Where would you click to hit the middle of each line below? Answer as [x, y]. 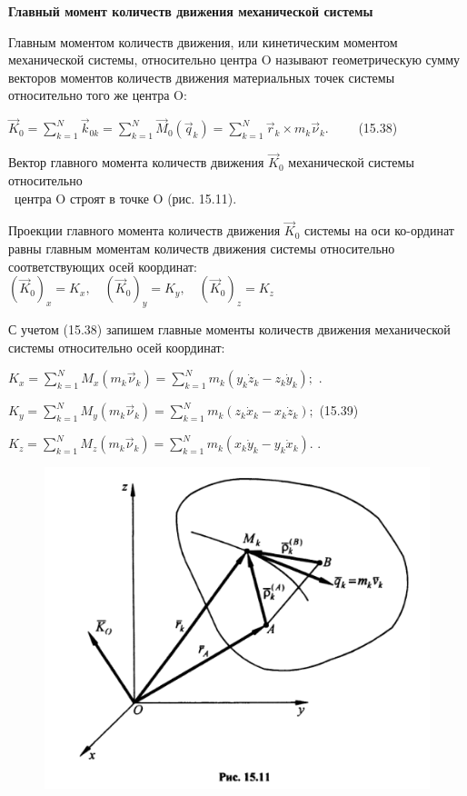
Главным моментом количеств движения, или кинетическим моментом [203, 41]
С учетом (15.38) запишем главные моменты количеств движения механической [229, 328]
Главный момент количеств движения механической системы [191, 11]
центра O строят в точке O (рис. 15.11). [125, 198]
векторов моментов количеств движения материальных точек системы [202, 77]
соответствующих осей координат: [103, 266]
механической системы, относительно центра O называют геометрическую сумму [234, 60]
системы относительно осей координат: [117, 347]
